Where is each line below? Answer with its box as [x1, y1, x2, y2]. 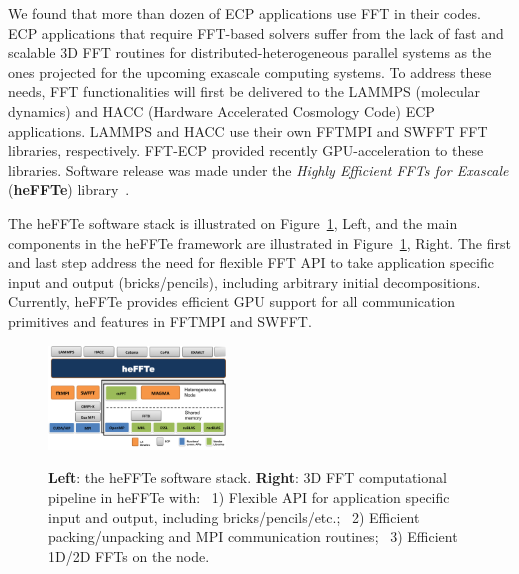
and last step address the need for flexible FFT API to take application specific [8, 252, 494, 273]
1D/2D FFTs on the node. [48, 545, 210, 566]
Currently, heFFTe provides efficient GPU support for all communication [8, 291, 456, 312]
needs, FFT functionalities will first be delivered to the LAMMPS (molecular [8, 81, 481, 102]
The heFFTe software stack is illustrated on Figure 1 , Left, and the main [8, 212, 458, 233]
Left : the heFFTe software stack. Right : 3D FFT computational [48, 467, 447, 488]
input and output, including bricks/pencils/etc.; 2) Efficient [48, 506, 420, 527]
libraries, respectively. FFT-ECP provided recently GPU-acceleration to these [8, 140, 484, 161]
